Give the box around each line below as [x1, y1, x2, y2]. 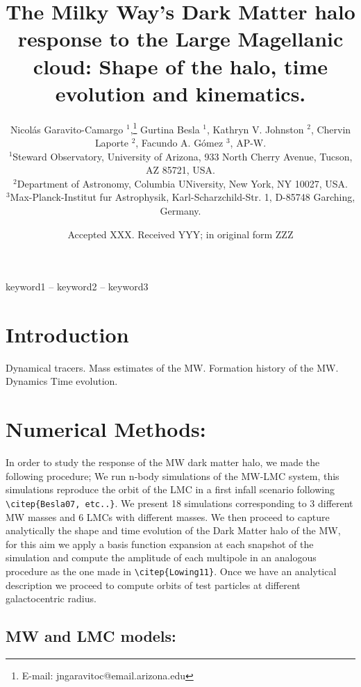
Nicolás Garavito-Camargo [10, 122, 124, 136]
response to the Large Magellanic [17, 24, 344, 53]
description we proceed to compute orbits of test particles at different [6, 577, 301, 592]
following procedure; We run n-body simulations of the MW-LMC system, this [6, 468, 339, 483]
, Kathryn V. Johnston [206, 122, 304, 136]
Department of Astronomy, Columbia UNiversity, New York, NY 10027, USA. [17, 176, 348, 190]
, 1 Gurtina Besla [130, 119, 200, 136]
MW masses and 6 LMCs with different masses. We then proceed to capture [6, 509, 330, 524]
